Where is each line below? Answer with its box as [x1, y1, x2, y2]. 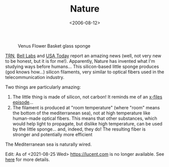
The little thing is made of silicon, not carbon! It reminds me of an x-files [12, 94, 162, 100]
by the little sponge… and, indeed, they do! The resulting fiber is [12, 126, 146, 132]
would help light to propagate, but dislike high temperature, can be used [12, 120, 162, 127]
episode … [12, 99, 34, 105]
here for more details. [5, 156, 50, 162]
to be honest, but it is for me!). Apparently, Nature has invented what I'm [5, 58, 155, 64]
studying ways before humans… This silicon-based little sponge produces [5, 63, 159, 69]
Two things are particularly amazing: [5, 84, 81, 90]
